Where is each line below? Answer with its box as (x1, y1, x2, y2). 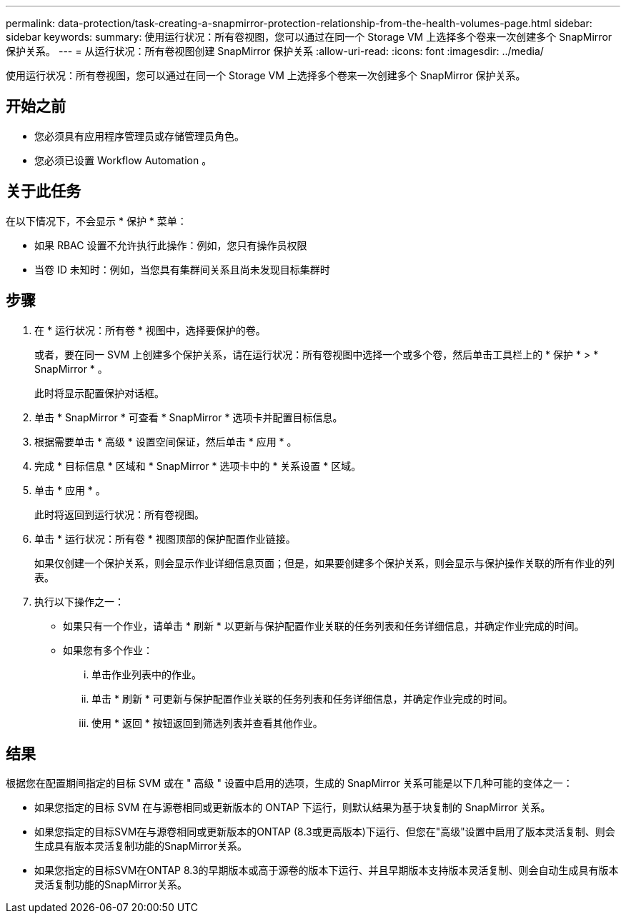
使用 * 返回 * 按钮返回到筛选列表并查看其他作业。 (91, 716, 323, 729)
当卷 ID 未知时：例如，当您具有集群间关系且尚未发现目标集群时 (34, 263, 330, 276)
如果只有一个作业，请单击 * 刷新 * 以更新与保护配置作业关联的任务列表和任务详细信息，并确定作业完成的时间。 (63, 619, 585, 632)
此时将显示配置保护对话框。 (34, 386, 164, 399)
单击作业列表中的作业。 (91, 668, 202, 681)
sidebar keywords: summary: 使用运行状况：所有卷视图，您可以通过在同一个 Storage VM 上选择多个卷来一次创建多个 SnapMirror (6, 31, 612, 43)
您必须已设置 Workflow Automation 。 (34, 154, 212, 166)
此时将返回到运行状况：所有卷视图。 (34, 508, 204, 521)
